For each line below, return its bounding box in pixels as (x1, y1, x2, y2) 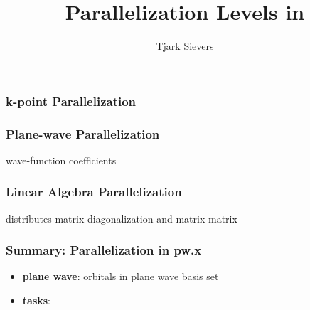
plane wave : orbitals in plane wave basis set (22, 269, 219, 284)
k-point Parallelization (6, 92, 137, 109)
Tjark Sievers (156, 38, 214, 53)
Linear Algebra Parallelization (6, 183, 182, 201)
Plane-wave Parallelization (6, 124, 160, 142)
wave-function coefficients (6, 152, 117, 167)
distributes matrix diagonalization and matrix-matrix (6, 210, 237, 225)
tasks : (22, 293, 50, 308)
